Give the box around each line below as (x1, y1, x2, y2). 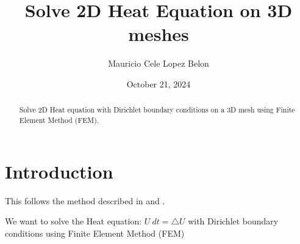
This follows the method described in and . (5, 194, 165, 207)
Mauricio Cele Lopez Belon (108, 57, 209, 70)
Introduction (5, 158, 113, 183)
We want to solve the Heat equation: (5, 215, 142, 227)
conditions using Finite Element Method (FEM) (5, 226, 185, 239)
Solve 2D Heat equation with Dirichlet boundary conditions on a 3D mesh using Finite (19, 105, 295, 115)
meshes (128, 21, 189, 46)
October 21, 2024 (126, 77, 191, 90)
